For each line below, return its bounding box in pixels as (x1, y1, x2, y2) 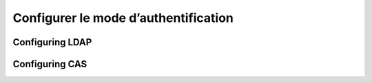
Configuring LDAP (12, 36, 92, 48)
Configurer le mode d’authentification (12, 10, 234, 25)
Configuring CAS (12, 58, 87, 70)
